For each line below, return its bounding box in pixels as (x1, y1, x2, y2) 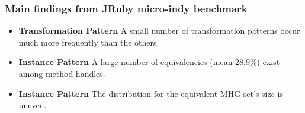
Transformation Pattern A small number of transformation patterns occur (18, 24, 300, 37)
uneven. (18, 99, 47, 111)
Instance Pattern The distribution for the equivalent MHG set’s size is (18, 87, 283, 99)
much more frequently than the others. (18, 35, 159, 48)
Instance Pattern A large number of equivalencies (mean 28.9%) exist (18, 56, 280, 68)
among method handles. (18, 67, 105, 79)
